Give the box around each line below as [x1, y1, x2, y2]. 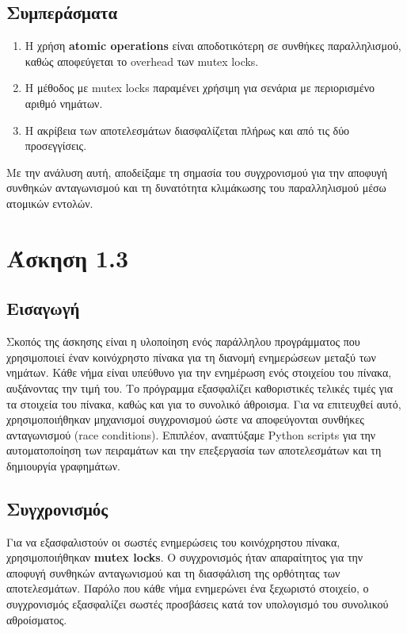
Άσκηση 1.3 [6, 241, 128, 274]
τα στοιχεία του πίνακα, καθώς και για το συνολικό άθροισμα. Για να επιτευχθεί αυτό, [6, 395, 401, 412]
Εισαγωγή [6, 296, 80, 320]
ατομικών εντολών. [6, 194, 93, 211]
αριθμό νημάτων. [25, 94, 103, 111]
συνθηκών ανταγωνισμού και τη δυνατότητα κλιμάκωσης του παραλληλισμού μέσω [6, 179, 386, 196]
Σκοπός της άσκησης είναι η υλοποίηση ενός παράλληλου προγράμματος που [6, 333, 360, 350]
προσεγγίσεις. [25, 137, 87, 154]
